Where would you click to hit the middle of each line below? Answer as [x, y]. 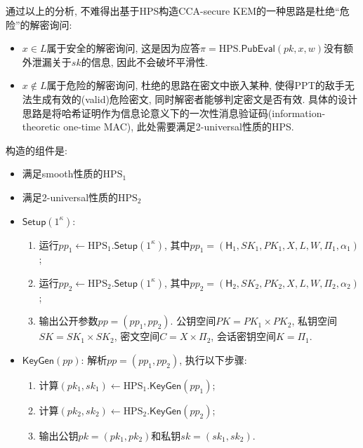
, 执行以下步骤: [213, 359]
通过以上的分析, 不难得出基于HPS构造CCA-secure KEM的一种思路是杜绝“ [173, 11]
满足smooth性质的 [62, 174]
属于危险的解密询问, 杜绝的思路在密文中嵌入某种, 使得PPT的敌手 [196, 85]
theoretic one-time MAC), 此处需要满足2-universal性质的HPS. [158, 127]
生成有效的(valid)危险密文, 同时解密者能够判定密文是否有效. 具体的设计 [194, 99]
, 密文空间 [137, 336]
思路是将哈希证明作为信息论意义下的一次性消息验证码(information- [174, 113]
